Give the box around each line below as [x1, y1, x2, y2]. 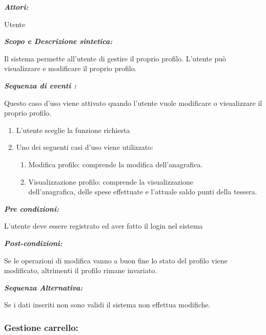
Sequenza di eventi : [4, 80, 77, 91]
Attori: [4, 2, 29, 12]
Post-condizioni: [4, 237, 63, 248]
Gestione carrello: [4, 321, 78, 333]
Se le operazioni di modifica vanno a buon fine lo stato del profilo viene [4, 255, 228, 265]
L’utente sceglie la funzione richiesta [16, 124, 130, 135]
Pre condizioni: [4, 203, 59, 214]
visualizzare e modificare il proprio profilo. [4, 63, 137, 74]
